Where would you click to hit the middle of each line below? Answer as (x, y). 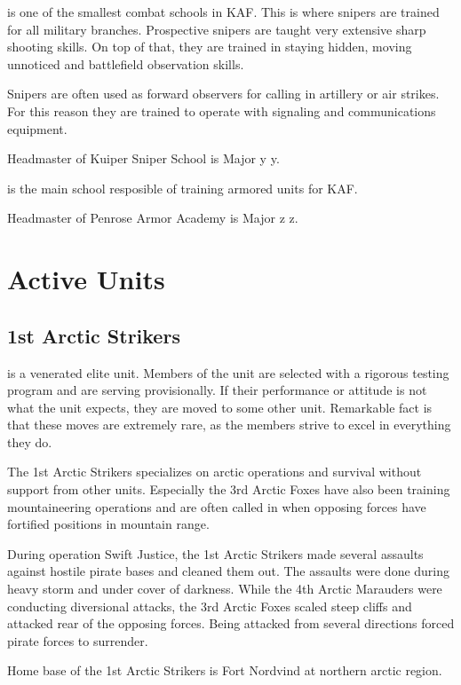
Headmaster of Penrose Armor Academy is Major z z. (153, 218)
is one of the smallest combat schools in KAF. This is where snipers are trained (223, 12)
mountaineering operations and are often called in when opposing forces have (217, 506)
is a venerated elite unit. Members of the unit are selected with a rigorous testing (228, 372)
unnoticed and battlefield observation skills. (126, 63)
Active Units (86, 279)
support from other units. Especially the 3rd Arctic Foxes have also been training (229, 489)
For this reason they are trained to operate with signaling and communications (222, 110)
